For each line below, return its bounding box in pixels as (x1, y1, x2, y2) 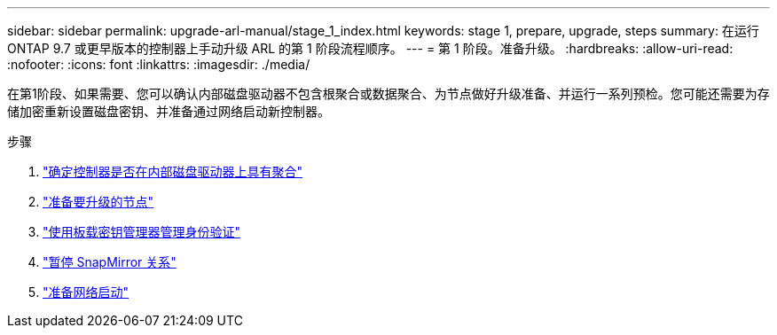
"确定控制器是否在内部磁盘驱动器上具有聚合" (43, 164, 303, 179)
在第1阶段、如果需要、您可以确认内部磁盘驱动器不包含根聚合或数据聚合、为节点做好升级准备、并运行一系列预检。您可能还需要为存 (7, 86, 770, 101)
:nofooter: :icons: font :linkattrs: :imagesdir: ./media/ (7, 57, 310, 72)
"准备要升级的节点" (43, 194, 154, 209)
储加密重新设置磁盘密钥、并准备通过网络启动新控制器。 (7, 104, 330, 119)
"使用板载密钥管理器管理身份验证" (43, 224, 241, 239)
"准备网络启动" (43, 284, 129, 300)
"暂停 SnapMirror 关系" (43, 254, 177, 269)
